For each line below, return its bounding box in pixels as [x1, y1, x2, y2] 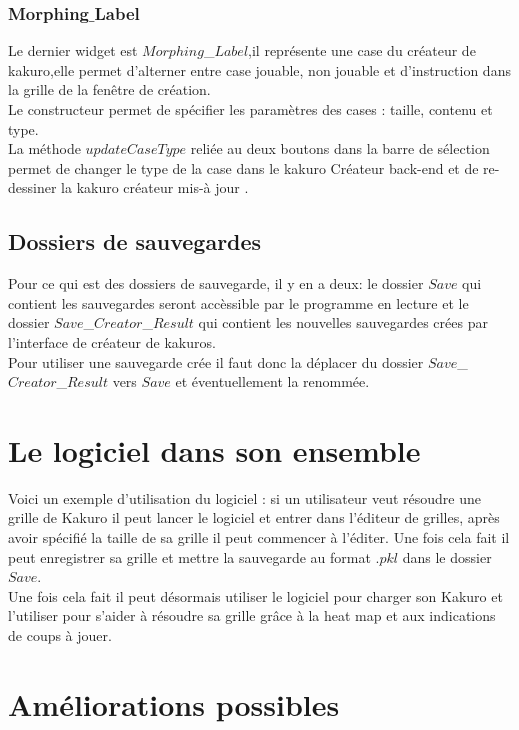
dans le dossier [402, 546, 492, 567]
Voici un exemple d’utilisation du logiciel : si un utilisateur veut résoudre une [8, 487, 481, 508]
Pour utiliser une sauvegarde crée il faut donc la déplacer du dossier [8, 351, 424, 372]
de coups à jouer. [8, 625, 112, 646]
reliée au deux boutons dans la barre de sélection [190, 138, 490, 159]
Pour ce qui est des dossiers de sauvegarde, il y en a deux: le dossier [8, 273, 424, 294]
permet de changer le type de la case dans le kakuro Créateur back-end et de [8, 157, 479, 178]
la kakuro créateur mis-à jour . [61, 177, 249, 198]
